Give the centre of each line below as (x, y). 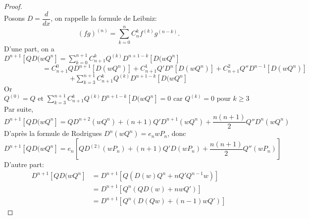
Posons (14, 18)
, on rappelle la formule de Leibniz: (104, 18)
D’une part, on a (29, 48)
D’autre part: (24, 164)
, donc (177, 133)
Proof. (13, 6)
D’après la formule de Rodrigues (53, 133)
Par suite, (19, 109)
